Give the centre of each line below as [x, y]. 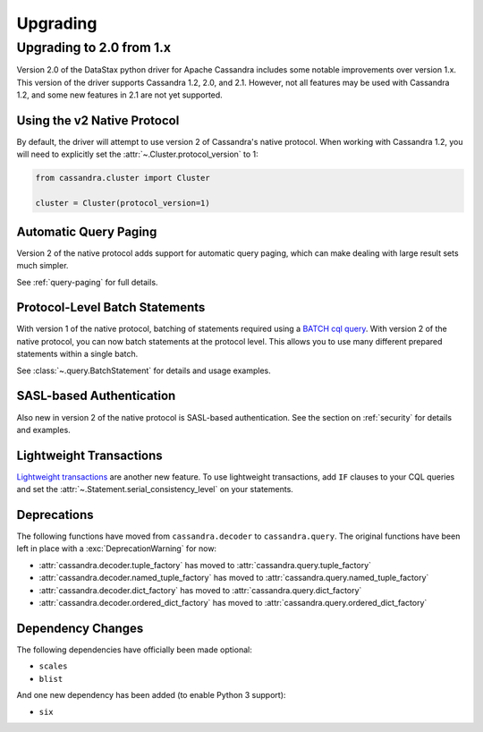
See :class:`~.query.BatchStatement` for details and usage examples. [144, 370]
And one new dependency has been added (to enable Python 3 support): [151, 695]
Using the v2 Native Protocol [98, 120]
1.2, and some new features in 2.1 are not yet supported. [119, 95]
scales [53, 666]
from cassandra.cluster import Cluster [123, 178]
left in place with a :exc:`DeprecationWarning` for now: [117, 549]
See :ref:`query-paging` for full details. [87, 282]
